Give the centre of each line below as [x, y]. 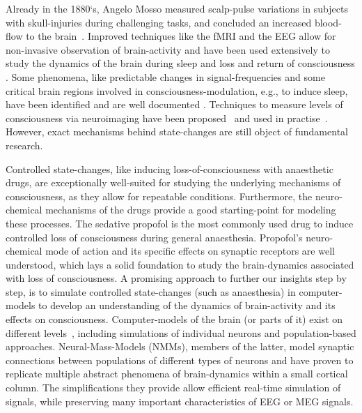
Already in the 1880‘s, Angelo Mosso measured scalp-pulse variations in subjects [177, 8]
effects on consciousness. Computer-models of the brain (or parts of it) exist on [174, 319]
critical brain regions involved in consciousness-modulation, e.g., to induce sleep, [177, 90]
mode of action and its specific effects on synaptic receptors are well [190, 251]
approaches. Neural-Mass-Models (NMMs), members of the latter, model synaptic [180, 346]
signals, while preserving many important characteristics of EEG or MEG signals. [180, 401]
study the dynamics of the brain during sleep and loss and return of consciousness [180, 63]
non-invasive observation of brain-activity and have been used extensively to [168, 49]
